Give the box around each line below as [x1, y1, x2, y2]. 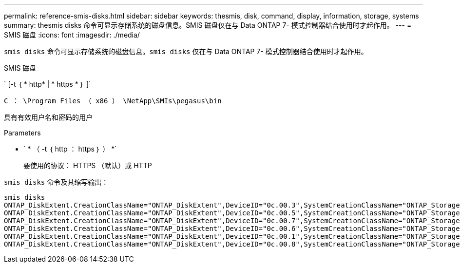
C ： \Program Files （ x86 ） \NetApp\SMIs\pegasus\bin [4, 97, 222, 105]
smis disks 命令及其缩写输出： [4, 178, 109, 186]
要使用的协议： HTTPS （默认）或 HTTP [23, 161, 152, 170]
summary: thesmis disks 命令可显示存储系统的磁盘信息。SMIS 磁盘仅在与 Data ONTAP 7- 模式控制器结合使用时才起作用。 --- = [4, 21, 412, 29]
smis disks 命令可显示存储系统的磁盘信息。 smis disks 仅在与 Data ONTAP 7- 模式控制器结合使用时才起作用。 [4, 47, 368, 56]
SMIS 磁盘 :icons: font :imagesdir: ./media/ [4, 31, 140, 39]
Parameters [4, 129, 41, 137]
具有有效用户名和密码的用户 [4, 113, 93, 121]
